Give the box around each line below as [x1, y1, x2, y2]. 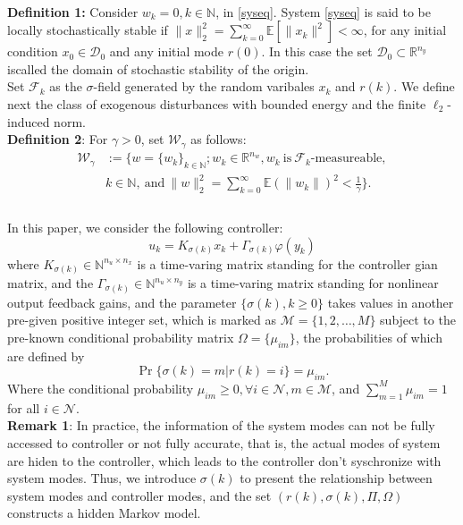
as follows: [190, 130, 247, 148]
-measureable [310, 152, 383, 165]
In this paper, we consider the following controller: [7, 217, 283, 236]
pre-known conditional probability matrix [7, 327, 234, 346]
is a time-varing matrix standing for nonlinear [187, 274, 439, 292]
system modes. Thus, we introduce [7, 469, 197, 487]
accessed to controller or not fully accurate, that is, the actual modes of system [7, 433, 441, 452]
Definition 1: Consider [7, 2, 139, 21]
